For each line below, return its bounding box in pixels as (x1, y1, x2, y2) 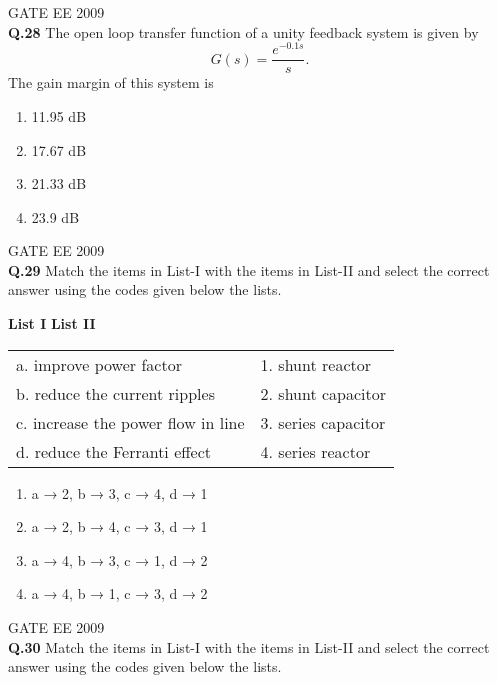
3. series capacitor (260, 410, 386, 434)
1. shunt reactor (260, 352, 371, 376)
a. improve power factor (16, 352, 182, 376)
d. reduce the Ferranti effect (16, 439, 212, 463)
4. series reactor (260, 439, 371, 463)
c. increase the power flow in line (16, 410, 245, 434)
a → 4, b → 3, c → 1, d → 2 (31, 549, 208, 570)
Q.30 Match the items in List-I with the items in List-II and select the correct (8, 636, 490, 657)
